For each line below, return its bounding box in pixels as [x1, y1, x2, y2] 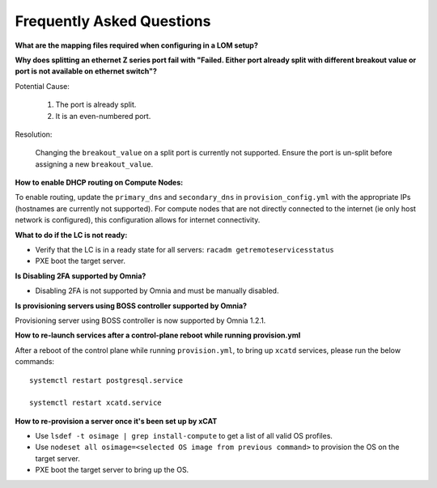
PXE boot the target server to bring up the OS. [35, 465, 189, 475]
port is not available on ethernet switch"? [15, 66, 158, 76]
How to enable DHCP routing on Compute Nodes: [15, 178, 184, 188]
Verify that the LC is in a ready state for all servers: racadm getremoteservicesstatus [35, 245, 335, 255]
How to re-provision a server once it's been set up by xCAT [15, 416, 218, 426]
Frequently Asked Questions [15, 12, 211, 30]
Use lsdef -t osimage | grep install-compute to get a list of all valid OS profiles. [35, 431, 333, 441]
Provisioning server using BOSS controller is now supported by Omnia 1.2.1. [15, 316, 266, 325]
